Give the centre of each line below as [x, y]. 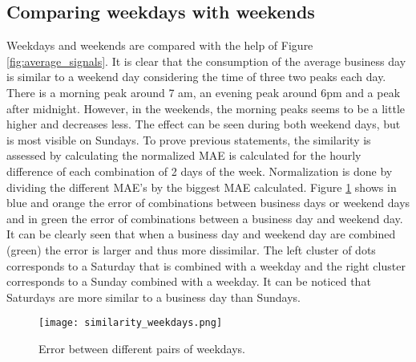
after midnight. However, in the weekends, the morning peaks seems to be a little [206, 108]
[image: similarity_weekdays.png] [131, 323]
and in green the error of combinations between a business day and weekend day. [205, 218]
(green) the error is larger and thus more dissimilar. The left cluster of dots [191, 249]
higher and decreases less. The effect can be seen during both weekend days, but [204, 124]
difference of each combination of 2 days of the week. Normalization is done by [200, 171]
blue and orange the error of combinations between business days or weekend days [208, 203]
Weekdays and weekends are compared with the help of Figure [160, 45]
